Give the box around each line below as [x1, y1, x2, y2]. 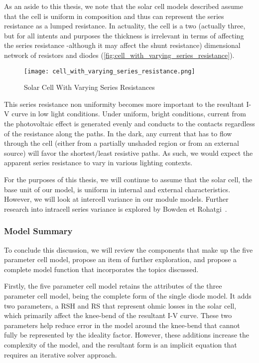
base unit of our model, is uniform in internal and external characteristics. [4, 184, 231, 194]
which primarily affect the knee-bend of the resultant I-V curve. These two [4, 310, 232, 321]
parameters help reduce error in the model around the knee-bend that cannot [4, 320, 240, 330]
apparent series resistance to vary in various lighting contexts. [4, 157, 193, 168]
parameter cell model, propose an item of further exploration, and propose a [4, 254, 237, 265]
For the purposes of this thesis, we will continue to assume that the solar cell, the [4, 174, 253, 184]
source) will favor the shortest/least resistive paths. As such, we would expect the [4, 147, 253, 158]
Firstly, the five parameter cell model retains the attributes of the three [4, 281, 222, 291]
